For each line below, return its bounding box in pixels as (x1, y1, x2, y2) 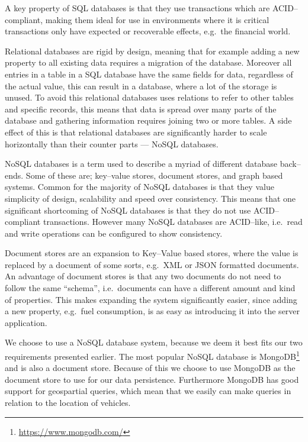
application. (5, 316, 47, 328)
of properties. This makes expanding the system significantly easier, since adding (5, 293, 297, 305)
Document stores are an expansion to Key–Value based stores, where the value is (5, 247, 299, 259)
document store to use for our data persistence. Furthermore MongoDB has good (5, 373, 299, 385)
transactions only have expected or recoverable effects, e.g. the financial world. (5, 25, 291, 37)
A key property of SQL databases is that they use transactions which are (5, 2, 270, 14)
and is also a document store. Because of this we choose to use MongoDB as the (5, 362, 296, 374)
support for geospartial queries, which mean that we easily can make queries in (5, 385, 291, 397)
